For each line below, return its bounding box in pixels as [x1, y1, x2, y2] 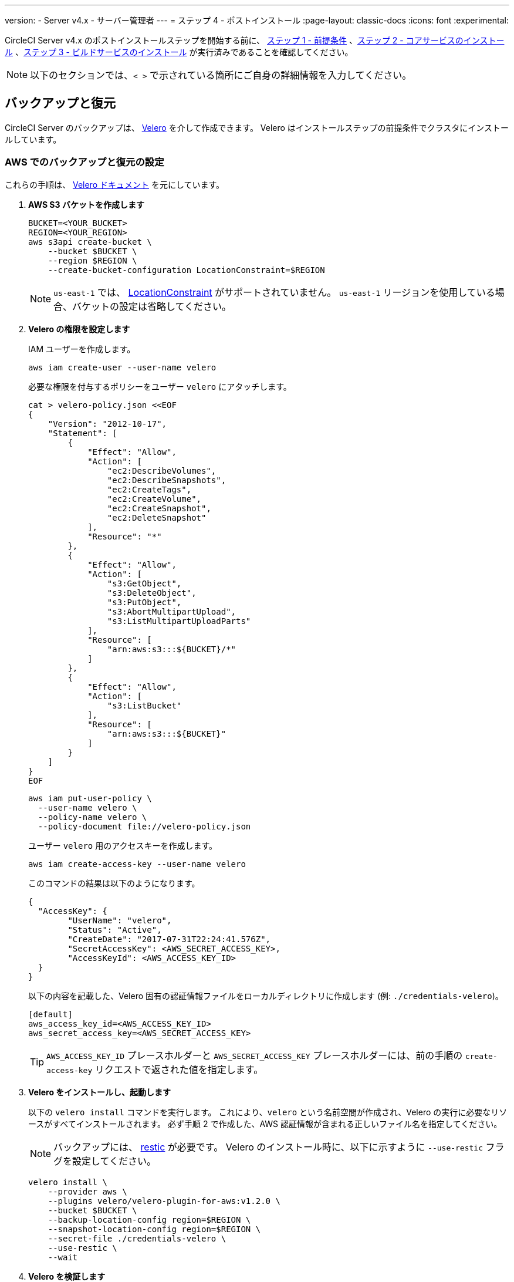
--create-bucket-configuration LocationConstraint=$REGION [48, 265, 325, 275]
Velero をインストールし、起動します [28, 1087, 171, 1097]
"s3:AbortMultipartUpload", [107, 606, 236, 616]
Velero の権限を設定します [28, 323, 130, 334]
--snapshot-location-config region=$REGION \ [48, 1224, 261, 1234]
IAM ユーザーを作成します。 [28, 343, 136, 354]
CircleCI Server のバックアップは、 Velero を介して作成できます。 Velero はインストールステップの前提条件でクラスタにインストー [5, 122, 509, 133]
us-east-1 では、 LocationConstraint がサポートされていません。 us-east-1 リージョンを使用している [53, 286, 495, 298]
